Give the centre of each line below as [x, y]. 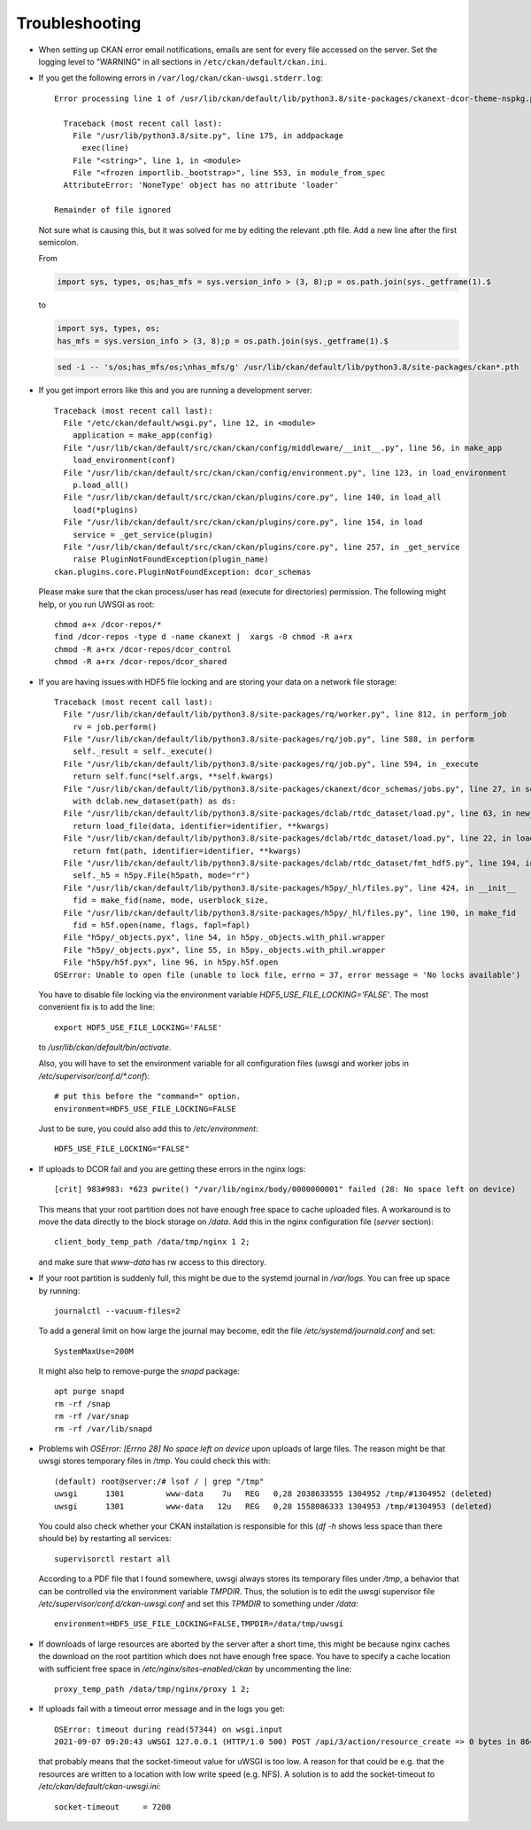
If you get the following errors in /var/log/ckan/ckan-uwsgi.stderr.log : [181, 78]
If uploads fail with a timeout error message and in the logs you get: [162, 1709]
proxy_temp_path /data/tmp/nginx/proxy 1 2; [153, 1689]
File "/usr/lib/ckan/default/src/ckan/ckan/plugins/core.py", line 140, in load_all [252, 497]
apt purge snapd [89, 1392]
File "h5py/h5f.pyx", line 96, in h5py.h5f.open [171, 962]
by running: [59, 1291]
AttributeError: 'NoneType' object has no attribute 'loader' [201, 185]
